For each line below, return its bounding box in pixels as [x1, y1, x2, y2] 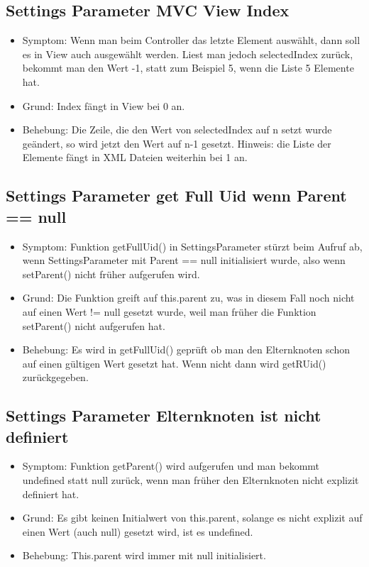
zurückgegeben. [22, 370, 89, 385]
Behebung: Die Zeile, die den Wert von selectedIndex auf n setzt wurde [22, 122, 332, 137]
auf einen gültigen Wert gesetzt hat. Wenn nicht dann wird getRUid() [22, 356, 326, 370]
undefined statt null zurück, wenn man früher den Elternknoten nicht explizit [22, 473, 359, 488]
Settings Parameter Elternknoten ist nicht [6, 404, 321, 426]
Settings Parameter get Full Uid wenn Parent [6, 185, 347, 207]
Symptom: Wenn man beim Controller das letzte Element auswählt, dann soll [22, 33, 360, 48]
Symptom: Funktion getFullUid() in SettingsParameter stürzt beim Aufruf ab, [22, 238, 363, 253]
